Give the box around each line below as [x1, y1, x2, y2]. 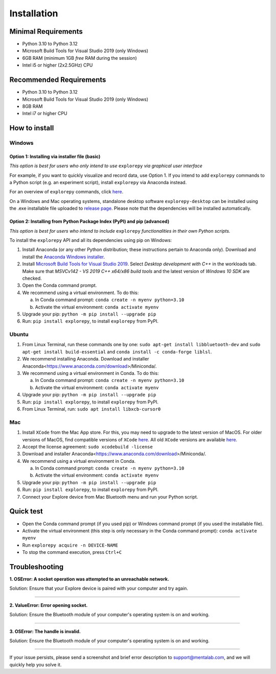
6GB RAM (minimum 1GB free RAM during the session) [22, 55, 137, 61]
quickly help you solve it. [9, 661, 62, 667]
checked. [22, 275, 42, 281]
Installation [9, 8, 58, 19]
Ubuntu [9, 331, 29, 338]
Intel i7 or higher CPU [22, 110, 67, 117]
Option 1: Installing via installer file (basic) [9, 153, 101, 160]
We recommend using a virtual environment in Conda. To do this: [22, 370, 159, 376]
